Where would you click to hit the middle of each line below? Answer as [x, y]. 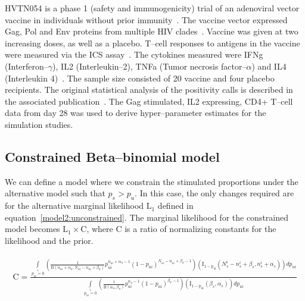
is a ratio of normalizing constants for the [200, 229]
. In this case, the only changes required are [214, 193]
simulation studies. [39, 124]
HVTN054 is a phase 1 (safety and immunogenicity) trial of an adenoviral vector [152, 8]
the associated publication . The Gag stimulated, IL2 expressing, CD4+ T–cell [149, 101]
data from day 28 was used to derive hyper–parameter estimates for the [136, 113]
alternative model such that [55, 193]
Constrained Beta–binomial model [112, 156]
